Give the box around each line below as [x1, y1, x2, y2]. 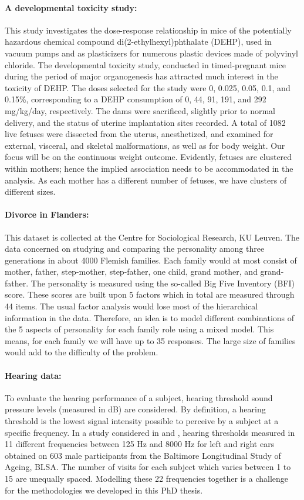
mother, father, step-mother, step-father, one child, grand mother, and [5, 265, 258, 278]
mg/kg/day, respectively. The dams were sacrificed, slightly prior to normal [5, 104, 275, 116]
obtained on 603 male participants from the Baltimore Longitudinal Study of [5, 449, 281, 461]
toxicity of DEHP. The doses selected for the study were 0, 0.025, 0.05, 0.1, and [5, 81, 291, 94]
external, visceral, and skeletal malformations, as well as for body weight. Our [5, 139, 285, 151]
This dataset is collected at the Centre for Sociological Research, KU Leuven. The [5, 231, 300, 243]
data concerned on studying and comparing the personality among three [5, 242, 265, 255]
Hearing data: [5, 369, 62, 381]
